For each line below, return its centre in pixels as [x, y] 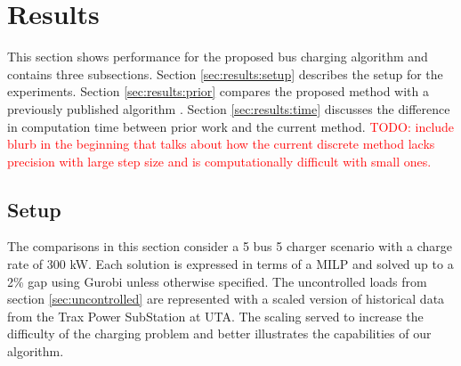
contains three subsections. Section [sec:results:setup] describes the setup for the [225, 73]
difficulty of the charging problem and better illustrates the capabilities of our [219, 333]
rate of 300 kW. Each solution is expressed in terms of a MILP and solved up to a [230, 264]
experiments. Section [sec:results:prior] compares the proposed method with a [218, 91]
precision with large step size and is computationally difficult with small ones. [219, 161]
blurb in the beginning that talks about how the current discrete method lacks [221, 144]
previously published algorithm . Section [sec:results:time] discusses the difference [229, 108]
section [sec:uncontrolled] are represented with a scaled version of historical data [226, 299]
